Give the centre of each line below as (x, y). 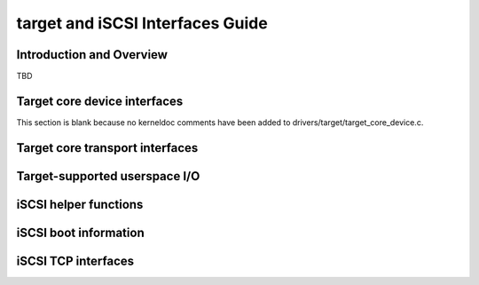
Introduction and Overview (92, 55)
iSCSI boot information (81, 232)
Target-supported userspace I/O (108, 176)
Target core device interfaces (100, 101)
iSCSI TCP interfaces (75, 261)
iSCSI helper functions (80, 204)
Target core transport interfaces (107, 148)
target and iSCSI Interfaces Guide (142, 23)
